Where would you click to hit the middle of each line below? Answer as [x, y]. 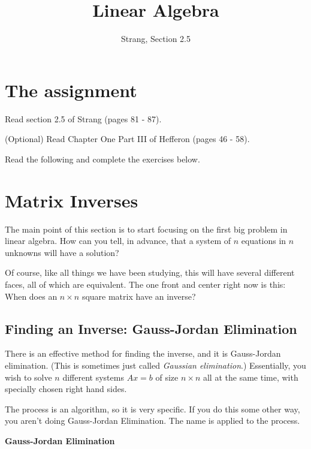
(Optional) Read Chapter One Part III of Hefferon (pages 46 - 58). [127, 139]
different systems [93, 377]
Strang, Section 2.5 [156, 39]
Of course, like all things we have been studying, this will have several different [150, 272]
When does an [31, 296]
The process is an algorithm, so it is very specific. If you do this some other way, [153, 409]
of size [167, 377]
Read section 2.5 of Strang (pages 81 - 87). [83, 118]
